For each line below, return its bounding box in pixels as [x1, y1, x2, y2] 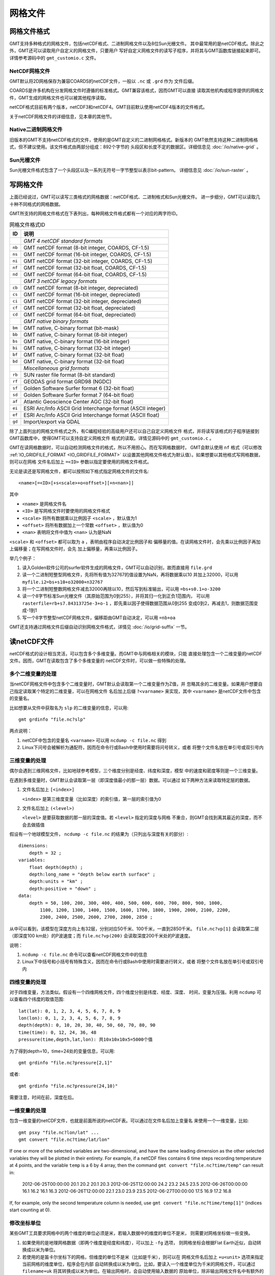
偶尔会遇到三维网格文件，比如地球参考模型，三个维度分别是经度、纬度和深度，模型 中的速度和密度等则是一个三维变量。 [9, 768, 261, 774]
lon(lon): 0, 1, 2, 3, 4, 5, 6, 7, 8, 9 [18, 1015, 121, 1021]
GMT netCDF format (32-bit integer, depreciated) [23, 297, 142, 304]
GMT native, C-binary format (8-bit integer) [23, 331, 128, 338]
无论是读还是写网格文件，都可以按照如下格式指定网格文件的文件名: [9, 468, 150, 474]
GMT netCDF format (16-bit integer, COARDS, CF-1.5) [23, 250, 152, 258]
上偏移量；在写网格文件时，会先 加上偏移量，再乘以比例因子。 [9, 546, 140, 552]
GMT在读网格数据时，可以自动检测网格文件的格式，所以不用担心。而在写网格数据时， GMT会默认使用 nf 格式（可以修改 [9, 444, 262, 451]
